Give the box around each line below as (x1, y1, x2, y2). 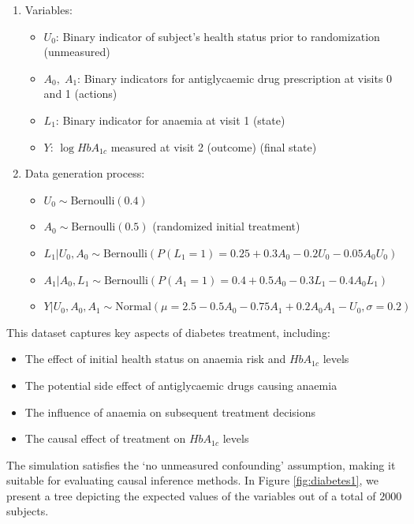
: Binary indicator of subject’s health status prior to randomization (55, 28, 380, 44)
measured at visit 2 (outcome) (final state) (110, 138, 317, 155)
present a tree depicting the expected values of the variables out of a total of (6, 487, 376, 503)
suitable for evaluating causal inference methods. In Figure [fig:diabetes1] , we (6, 472, 379, 488)
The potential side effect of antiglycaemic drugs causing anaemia (24, 376, 338, 393)
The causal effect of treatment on (24, 430, 186, 447)
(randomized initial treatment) (152, 218, 300, 234)
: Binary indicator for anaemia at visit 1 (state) (55, 111, 285, 128)
